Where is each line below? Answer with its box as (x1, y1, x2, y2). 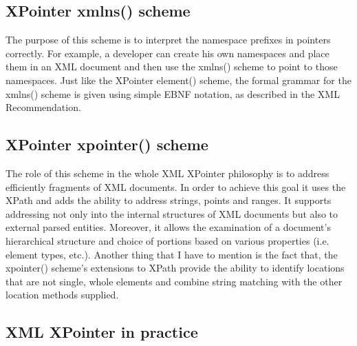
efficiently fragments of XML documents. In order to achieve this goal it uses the (6, 179, 346, 194)
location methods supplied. (6, 287, 119, 302)
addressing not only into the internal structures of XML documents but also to (6, 206, 338, 221)
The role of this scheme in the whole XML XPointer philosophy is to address (6, 165, 329, 180)
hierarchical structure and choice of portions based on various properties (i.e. (6, 233, 329, 247)
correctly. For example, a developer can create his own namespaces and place (6, 45, 329, 60)
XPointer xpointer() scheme (6, 134, 208, 155)
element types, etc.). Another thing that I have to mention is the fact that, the (6, 247, 338, 261)
